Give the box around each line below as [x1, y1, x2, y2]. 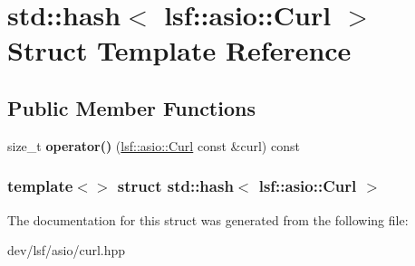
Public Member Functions [7, 93, 256, 121]
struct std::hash [117, 175, 234, 197]
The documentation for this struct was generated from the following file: [7, 210, 409, 229]
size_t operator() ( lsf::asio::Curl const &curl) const [7, 136, 300, 155]
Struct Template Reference [7, 32, 352, 69]
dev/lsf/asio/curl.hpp [7, 241, 126, 260]
